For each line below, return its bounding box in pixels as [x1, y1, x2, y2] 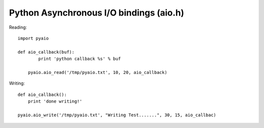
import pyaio [18, 36, 49, 41]
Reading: [9, 24, 27, 30]
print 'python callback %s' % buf [38, 56, 121, 62]
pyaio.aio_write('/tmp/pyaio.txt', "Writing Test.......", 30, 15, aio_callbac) [18, 112, 217, 118]
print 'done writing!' [27, 99, 83, 104]
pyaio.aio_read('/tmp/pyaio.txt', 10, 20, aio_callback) [27, 70, 167, 75]
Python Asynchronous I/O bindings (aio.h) [9, 7, 184, 18]
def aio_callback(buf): [18, 49, 75, 55]
